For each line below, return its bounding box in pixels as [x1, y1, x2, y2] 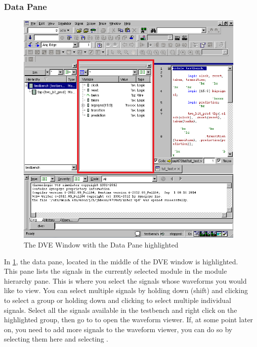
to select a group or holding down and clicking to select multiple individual [4, 295, 231, 305]
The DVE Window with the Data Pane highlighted [24, 240, 178, 250]
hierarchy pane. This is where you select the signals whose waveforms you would [4, 275, 247, 286]
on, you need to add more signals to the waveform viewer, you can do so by [4, 324, 232, 334]
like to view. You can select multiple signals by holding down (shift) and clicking [4, 285, 248, 296]
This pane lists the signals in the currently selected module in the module [4, 266, 227, 276]
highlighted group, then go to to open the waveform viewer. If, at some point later [4, 314, 253, 325]
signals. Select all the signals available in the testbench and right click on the [4, 304, 237, 315]
